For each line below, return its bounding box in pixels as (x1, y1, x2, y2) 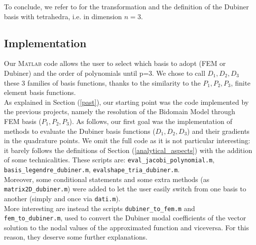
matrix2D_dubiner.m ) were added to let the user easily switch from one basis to (4, 184, 246, 194)
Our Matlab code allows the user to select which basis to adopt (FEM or (4, 58, 226, 68)
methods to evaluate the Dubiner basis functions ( (4, 125, 155, 136)
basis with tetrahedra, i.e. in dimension (4, 11, 122, 21)
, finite (230, 77, 251, 88)
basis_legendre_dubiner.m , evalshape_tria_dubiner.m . (4, 164, 180, 174)
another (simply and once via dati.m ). (4, 193, 120, 203)
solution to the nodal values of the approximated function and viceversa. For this (4, 222, 249, 232)
